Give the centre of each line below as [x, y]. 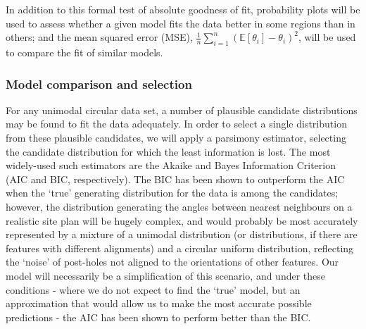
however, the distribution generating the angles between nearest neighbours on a [179, 206]
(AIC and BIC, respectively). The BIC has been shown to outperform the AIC [175, 179]
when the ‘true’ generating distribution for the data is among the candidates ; [172, 193]
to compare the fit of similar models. [84, 52]
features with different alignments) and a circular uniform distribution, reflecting [180, 248]
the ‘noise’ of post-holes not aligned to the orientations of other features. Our [172, 262]
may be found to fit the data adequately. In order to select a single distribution [176, 124]
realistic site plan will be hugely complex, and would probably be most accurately [182, 220]
